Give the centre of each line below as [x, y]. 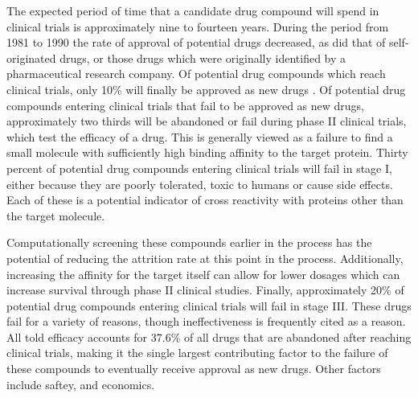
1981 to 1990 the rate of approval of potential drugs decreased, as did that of [196, 42]
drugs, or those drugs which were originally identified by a [203, 57]
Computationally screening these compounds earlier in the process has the [189, 242]
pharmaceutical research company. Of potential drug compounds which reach [196, 74]
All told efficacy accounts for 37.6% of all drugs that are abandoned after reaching [209, 336]
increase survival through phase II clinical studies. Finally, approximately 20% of [205, 290]
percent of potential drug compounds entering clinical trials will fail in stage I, [199, 168]
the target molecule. [56, 215]
